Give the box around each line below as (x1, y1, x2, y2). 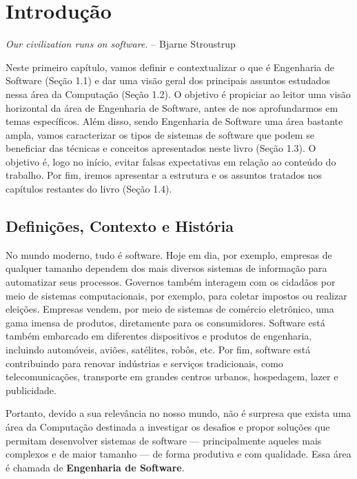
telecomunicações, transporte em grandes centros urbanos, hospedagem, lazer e (6, 369, 338, 384)
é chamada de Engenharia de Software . (6, 460, 185, 474)
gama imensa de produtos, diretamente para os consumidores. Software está (6, 315, 325, 329)
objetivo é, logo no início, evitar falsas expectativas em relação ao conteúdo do (6, 154, 336, 168)
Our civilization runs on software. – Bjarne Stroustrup (6, 37, 236, 51)
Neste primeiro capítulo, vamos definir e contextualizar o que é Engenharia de (6, 59, 334, 74)
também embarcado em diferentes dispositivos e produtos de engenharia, (6, 329, 312, 343)
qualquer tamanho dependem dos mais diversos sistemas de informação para (6, 261, 327, 275)
